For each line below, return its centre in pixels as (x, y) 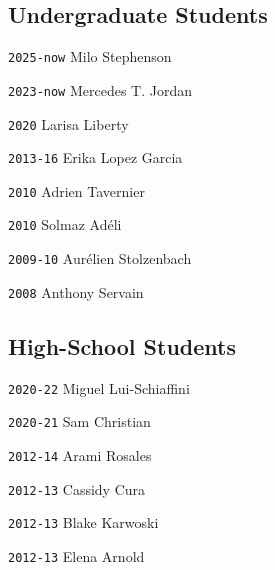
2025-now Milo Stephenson (90, 56)
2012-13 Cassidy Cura (77, 488)
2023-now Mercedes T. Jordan (100, 89)
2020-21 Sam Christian (79, 421)
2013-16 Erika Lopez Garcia (95, 157)
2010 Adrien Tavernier (76, 190)
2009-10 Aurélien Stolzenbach (100, 258)
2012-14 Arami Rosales (80, 454)
